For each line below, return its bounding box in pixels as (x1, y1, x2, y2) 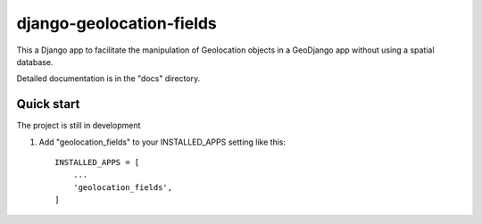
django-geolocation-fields (16, 13, 218, 33)
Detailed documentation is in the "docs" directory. (16, 73, 201, 84)
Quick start (16, 96, 80, 112)
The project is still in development (16, 120, 141, 131)
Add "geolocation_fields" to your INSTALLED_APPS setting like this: (38, 137, 286, 147)
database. (16, 56, 54, 67)
